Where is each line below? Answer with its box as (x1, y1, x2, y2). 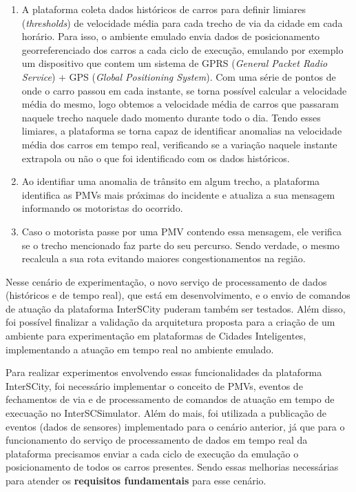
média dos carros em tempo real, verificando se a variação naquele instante (21, 137, 337, 151)
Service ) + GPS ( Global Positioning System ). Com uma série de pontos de (21, 69, 336, 83)
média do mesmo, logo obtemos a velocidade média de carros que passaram (21, 97, 339, 111)
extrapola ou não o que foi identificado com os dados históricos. (21, 150, 290, 165)
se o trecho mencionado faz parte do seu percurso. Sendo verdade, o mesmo (21, 237, 340, 252)
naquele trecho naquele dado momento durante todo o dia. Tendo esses (21, 110, 321, 124)
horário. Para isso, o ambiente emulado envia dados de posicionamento (21, 29, 320, 43)
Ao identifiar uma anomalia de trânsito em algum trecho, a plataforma (21, 174, 320, 188)
